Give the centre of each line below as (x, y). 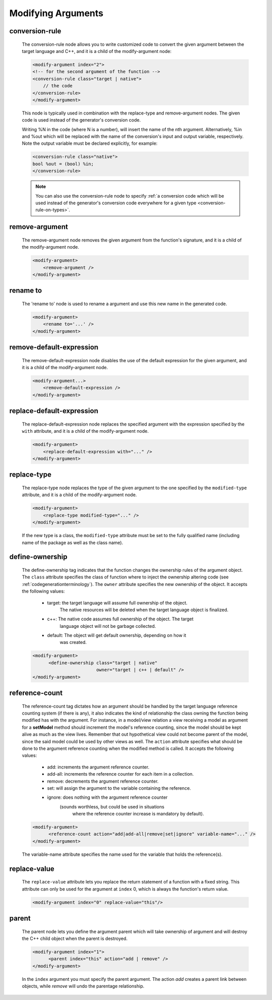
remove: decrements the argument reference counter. (103, 781)
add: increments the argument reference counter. (98, 767)
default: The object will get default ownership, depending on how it (117, 635)
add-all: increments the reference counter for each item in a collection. (120, 774)
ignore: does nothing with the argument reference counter (108, 797)
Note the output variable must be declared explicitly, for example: (90, 143)
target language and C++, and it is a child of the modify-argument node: (97, 51)
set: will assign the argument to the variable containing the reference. (119, 788)
